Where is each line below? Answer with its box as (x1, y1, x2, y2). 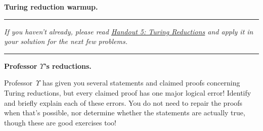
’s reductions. (43, 60, 92, 71)
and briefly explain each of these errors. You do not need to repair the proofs (4, 97, 243, 108)
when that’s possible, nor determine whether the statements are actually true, (4, 107, 245, 118)
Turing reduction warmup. (4, 2, 98, 12)
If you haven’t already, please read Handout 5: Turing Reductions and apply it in (4, 26, 253, 36)
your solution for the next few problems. (4, 36, 127, 47)
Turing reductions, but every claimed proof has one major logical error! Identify (4, 87, 251, 98)
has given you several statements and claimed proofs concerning (42, 77, 240, 88)
